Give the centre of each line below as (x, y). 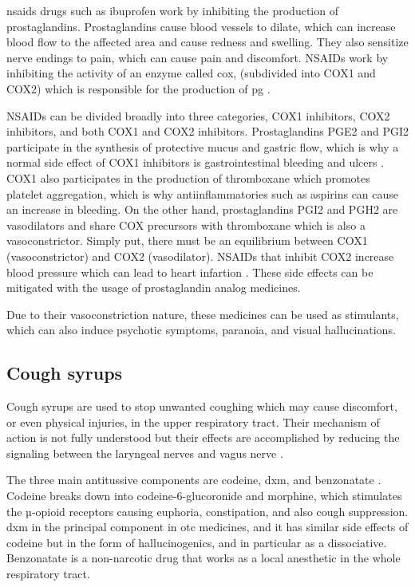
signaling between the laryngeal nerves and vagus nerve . (145, 453)
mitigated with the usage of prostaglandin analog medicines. (154, 288)
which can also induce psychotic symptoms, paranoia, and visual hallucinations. (201, 330)
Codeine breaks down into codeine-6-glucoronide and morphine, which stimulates (204, 496)
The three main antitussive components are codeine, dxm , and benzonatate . (194, 480)
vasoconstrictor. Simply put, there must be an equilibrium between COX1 (187, 240)
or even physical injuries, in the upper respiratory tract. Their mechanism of (193, 422)
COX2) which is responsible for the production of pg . (138, 88)
